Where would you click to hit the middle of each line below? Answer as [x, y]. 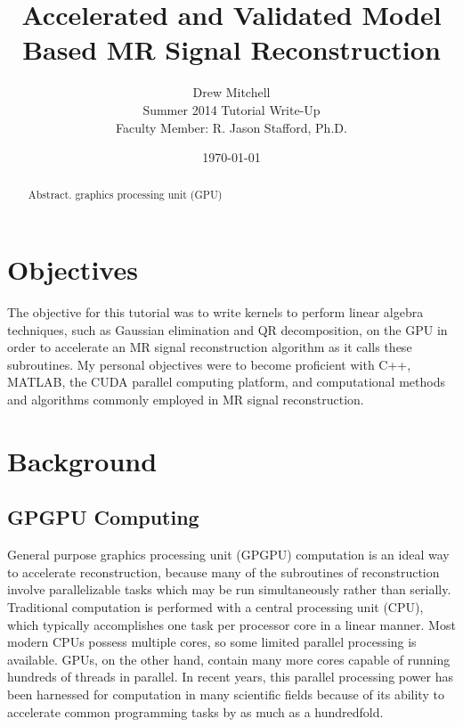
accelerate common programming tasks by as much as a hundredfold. [195, 711]
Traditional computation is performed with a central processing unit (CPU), [215, 607]
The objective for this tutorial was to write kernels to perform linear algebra [215, 312]
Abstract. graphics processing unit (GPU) [125, 195]
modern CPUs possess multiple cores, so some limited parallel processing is [212, 642]
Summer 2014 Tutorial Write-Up [231, 109]
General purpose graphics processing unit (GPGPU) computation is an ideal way [228, 555]
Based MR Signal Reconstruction [231, 49]
